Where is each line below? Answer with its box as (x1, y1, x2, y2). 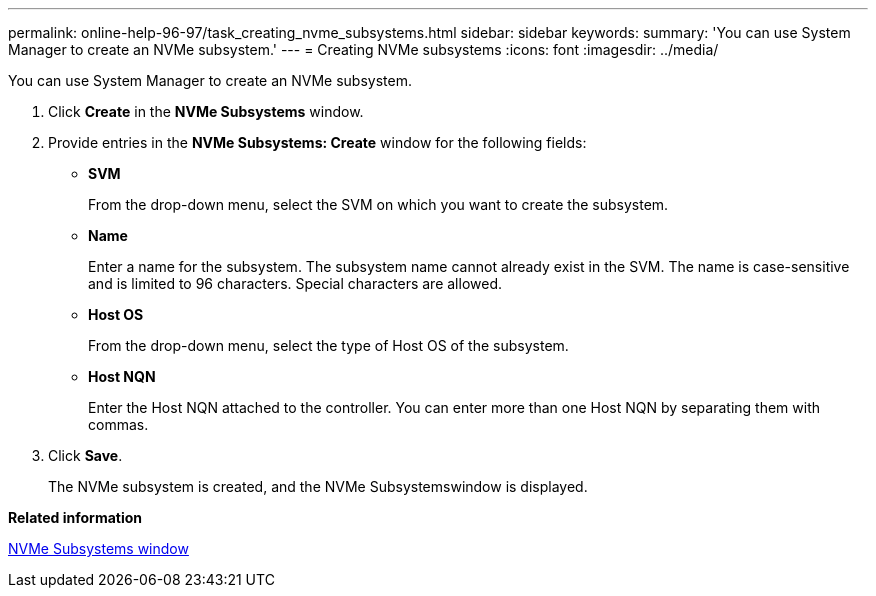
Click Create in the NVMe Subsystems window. (48, 103, 364, 120)
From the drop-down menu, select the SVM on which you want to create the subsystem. (88, 196, 669, 213)
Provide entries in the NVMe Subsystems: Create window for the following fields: (48, 134, 587, 151)
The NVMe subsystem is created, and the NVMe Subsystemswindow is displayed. (48, 478, 588, 495)
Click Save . (48, 447, 123, 464)
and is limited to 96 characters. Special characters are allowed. (88, 275, 503, 292)
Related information (8, 509, 143, 526)
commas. (88, 416, 149, 433)
